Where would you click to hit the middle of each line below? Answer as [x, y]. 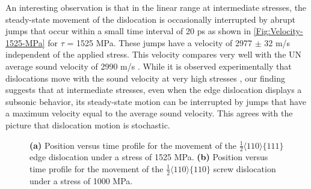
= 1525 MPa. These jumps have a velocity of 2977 [159, 42]
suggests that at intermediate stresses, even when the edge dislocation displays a [154, 90]
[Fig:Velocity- [278, 31]
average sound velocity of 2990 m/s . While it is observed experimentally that [149, 66]
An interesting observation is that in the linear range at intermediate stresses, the [156, 7]
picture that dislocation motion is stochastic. [88, 124]
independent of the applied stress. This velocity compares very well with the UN [154, 54]
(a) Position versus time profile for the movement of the [133, 145]
